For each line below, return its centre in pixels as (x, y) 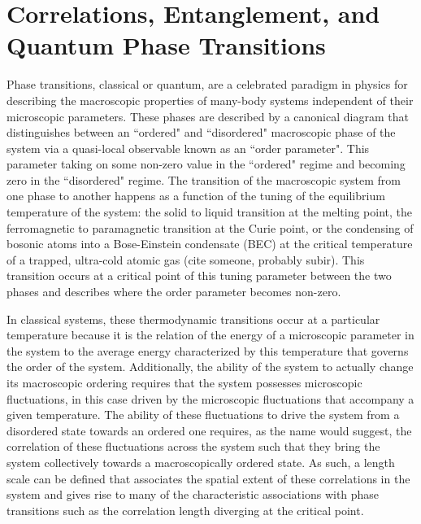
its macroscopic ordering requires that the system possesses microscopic (184, 382)
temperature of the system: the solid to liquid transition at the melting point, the (210, 212)
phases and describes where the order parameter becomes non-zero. (174, 292)
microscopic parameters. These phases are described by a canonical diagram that (208, 116)
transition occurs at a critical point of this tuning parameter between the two (199, 275)
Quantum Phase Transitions (166, 45)
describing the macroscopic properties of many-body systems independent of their (210, 100)
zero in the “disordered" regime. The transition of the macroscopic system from (204, 179)
